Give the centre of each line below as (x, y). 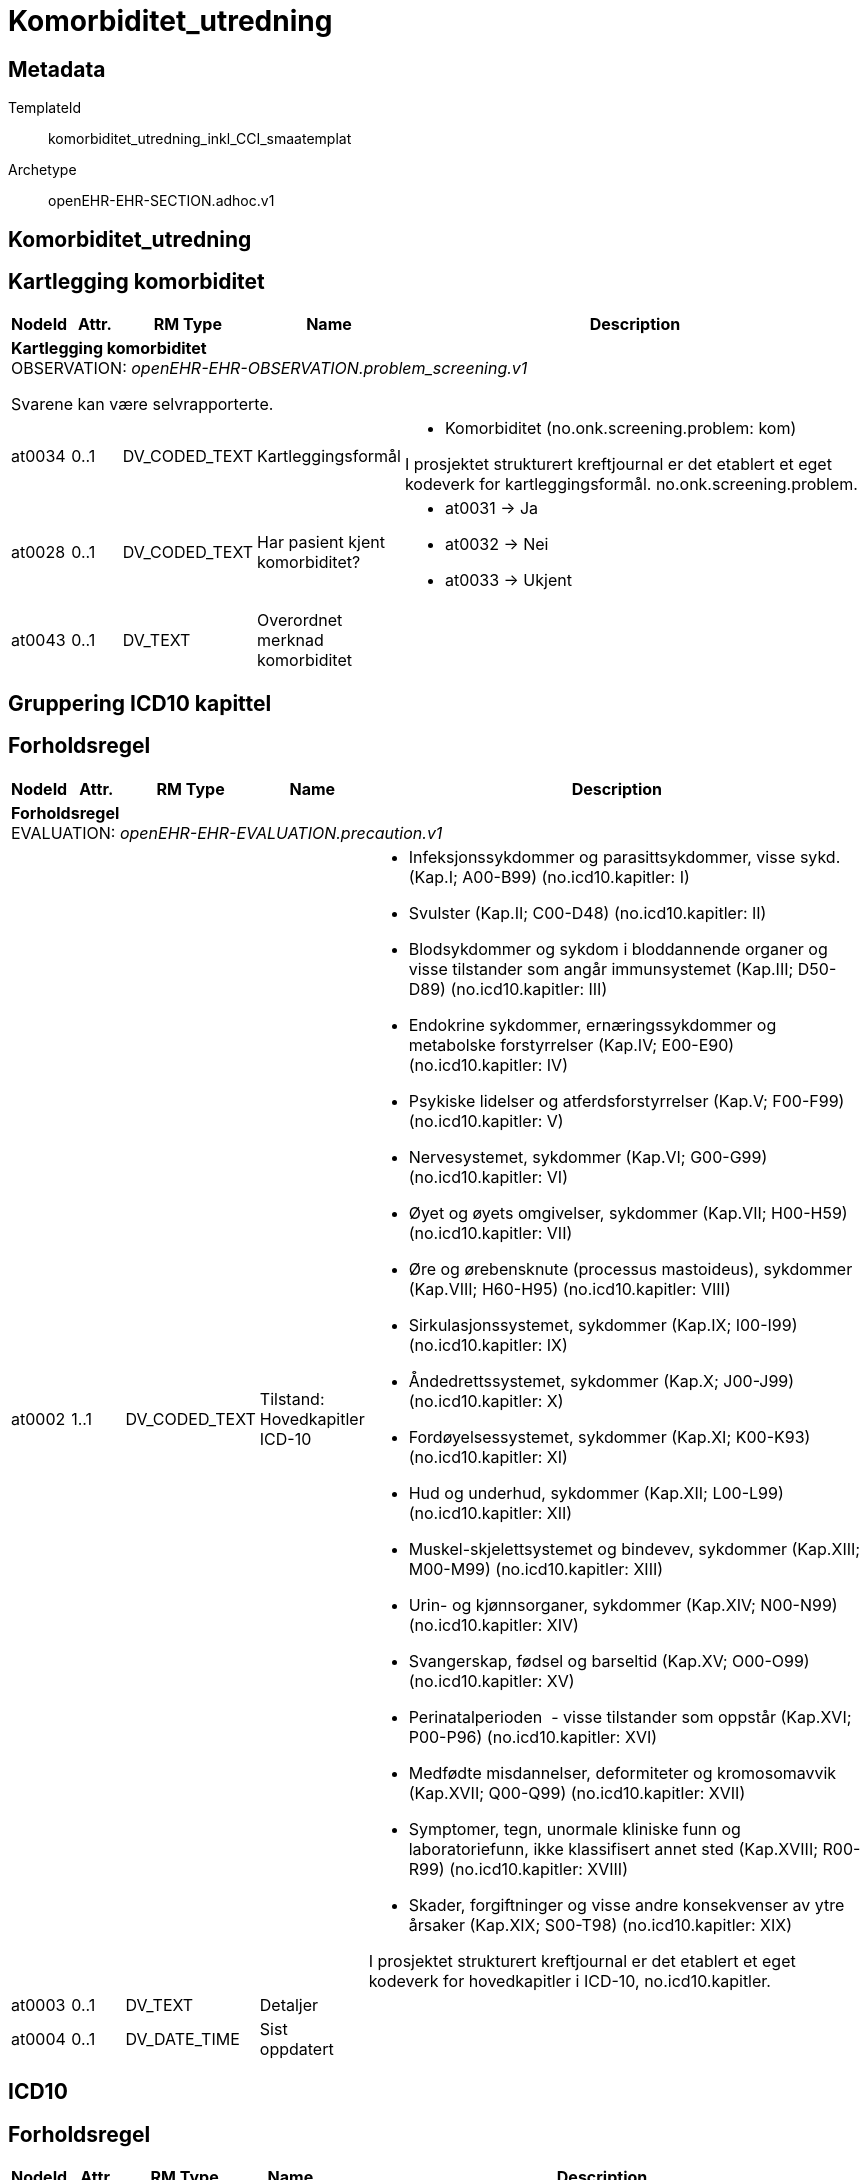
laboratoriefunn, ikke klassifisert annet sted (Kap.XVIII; (613, 1848)
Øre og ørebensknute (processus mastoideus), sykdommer (630, 1268)
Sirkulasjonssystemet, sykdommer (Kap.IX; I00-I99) (603, 1324)
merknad (290, 640)
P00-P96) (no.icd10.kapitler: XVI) (533, 1736)
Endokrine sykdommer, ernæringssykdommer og (592, 1024)
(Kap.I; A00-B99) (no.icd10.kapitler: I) (549, 876)
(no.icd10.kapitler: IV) (488, 1064)
